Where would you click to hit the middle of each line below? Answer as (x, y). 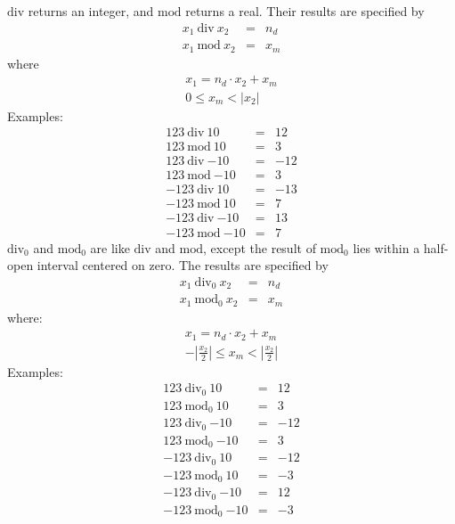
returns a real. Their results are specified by (305, 11)
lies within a (386, 247)
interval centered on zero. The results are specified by (183, 265)
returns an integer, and (91, 11)
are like (110, 247)
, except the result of (260, 247)
